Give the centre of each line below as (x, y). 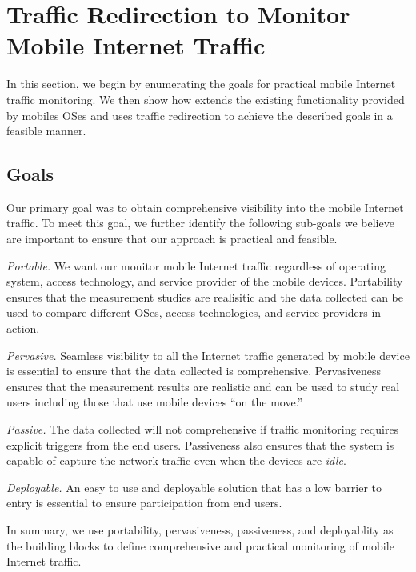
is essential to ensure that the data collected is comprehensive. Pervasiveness (194, 371)
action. (23, 328)
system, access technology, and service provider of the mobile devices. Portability (205, 281)
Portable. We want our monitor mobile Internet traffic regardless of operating (196, 265)
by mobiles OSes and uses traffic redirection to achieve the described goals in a (200, 115)
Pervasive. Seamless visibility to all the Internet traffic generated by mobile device (208, 355)
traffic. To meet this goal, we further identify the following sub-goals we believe (200, 223)
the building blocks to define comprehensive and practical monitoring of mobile (200, 545)
